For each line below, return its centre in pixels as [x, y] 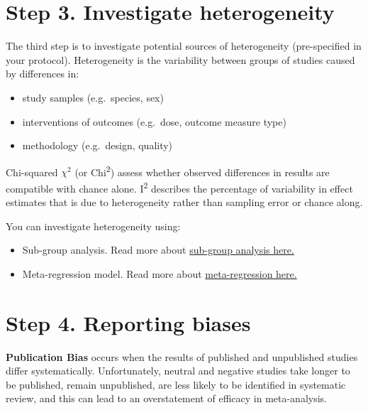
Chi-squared [32, 172]
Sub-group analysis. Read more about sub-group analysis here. [158, 250]
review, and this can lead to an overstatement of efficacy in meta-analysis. [166, 398]
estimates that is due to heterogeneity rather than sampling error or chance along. [184, 202]
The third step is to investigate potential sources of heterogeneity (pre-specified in [184, 46]
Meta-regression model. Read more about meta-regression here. [160, 273]
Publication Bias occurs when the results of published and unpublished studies [182, 356]
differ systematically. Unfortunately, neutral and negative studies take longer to [178, 371]
